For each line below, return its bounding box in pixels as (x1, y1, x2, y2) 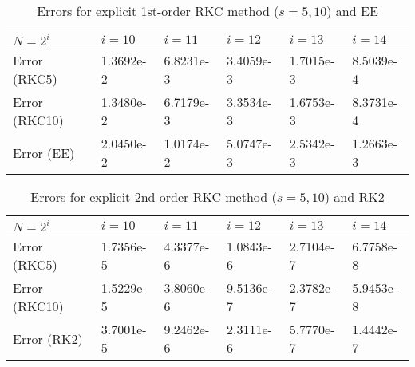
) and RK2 (324, 187, 385, 206)
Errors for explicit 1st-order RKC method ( (37, 2, 279, 20)
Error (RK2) (13, 329, 83, 348)
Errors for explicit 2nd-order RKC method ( (30, 187, 277, 206)
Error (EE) (13, 143, 75, 162)
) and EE (326, 2, 378, 20)
